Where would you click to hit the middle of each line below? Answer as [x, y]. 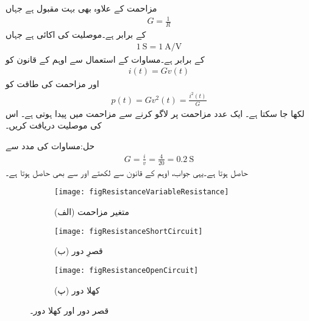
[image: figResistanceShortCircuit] [129, 231]
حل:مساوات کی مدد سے [50, 145]
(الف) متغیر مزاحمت [92, 212]
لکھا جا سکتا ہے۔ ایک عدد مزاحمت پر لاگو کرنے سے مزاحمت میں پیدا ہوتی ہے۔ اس [155, 113]
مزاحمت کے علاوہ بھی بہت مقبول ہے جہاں [81, 8]
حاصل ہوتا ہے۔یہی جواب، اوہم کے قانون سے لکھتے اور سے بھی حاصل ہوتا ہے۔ [127, 172]
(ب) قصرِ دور [79, 251]
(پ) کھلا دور [77, 290]
